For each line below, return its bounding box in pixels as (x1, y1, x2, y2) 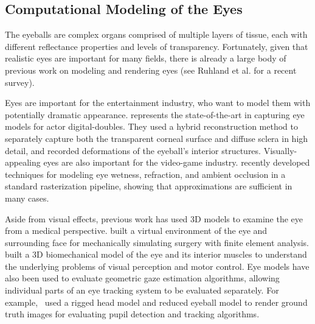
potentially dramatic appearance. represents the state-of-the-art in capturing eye (5, 108, 305, 121)
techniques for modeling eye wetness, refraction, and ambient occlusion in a (5, 167, 286, 180)
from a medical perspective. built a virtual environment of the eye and (5, 224, 268, 237)
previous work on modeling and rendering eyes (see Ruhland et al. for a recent (5, 63, 297, 76)
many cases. (5, 191, 49, 204)
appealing (5, 156, 41, 169)
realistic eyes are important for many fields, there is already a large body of (5, 52, 286, 65)
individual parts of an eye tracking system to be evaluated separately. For (5, 284, 279, 297)
